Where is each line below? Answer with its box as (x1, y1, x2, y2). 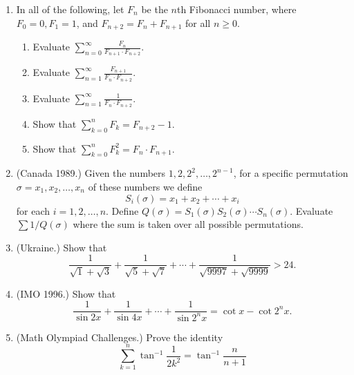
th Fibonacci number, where (176, 2, 297, 16)
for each (16, 203, 50, 218)
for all (185, 15, 211, 30)
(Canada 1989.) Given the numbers (16, 166, 166, 180)
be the (141, 2, 168, 16)
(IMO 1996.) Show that (16, 286, 116, 300)
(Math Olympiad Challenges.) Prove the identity (16, 329, 223, 344)
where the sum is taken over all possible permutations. (73, 217, 304, 231)
